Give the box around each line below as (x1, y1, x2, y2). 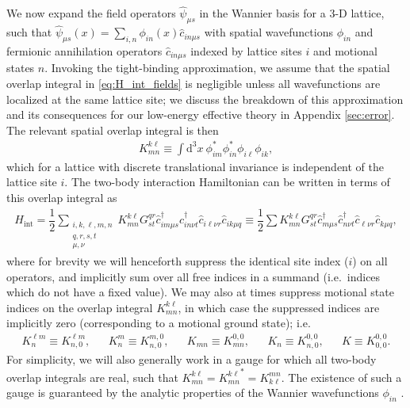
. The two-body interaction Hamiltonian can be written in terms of (64, 173, 390, 190)
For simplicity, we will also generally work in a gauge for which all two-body (6, 351, 377, 368)
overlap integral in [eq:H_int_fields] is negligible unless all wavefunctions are (6, 75, 381, 92)
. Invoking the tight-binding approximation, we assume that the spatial (44, 59, 390, 76)
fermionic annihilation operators (6, 43, 163, 59)
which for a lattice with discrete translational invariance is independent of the (6, 158, 385, 174)
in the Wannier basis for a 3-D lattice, (199, 5, 385, 21)
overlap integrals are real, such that (6, 368, 178, 385)
